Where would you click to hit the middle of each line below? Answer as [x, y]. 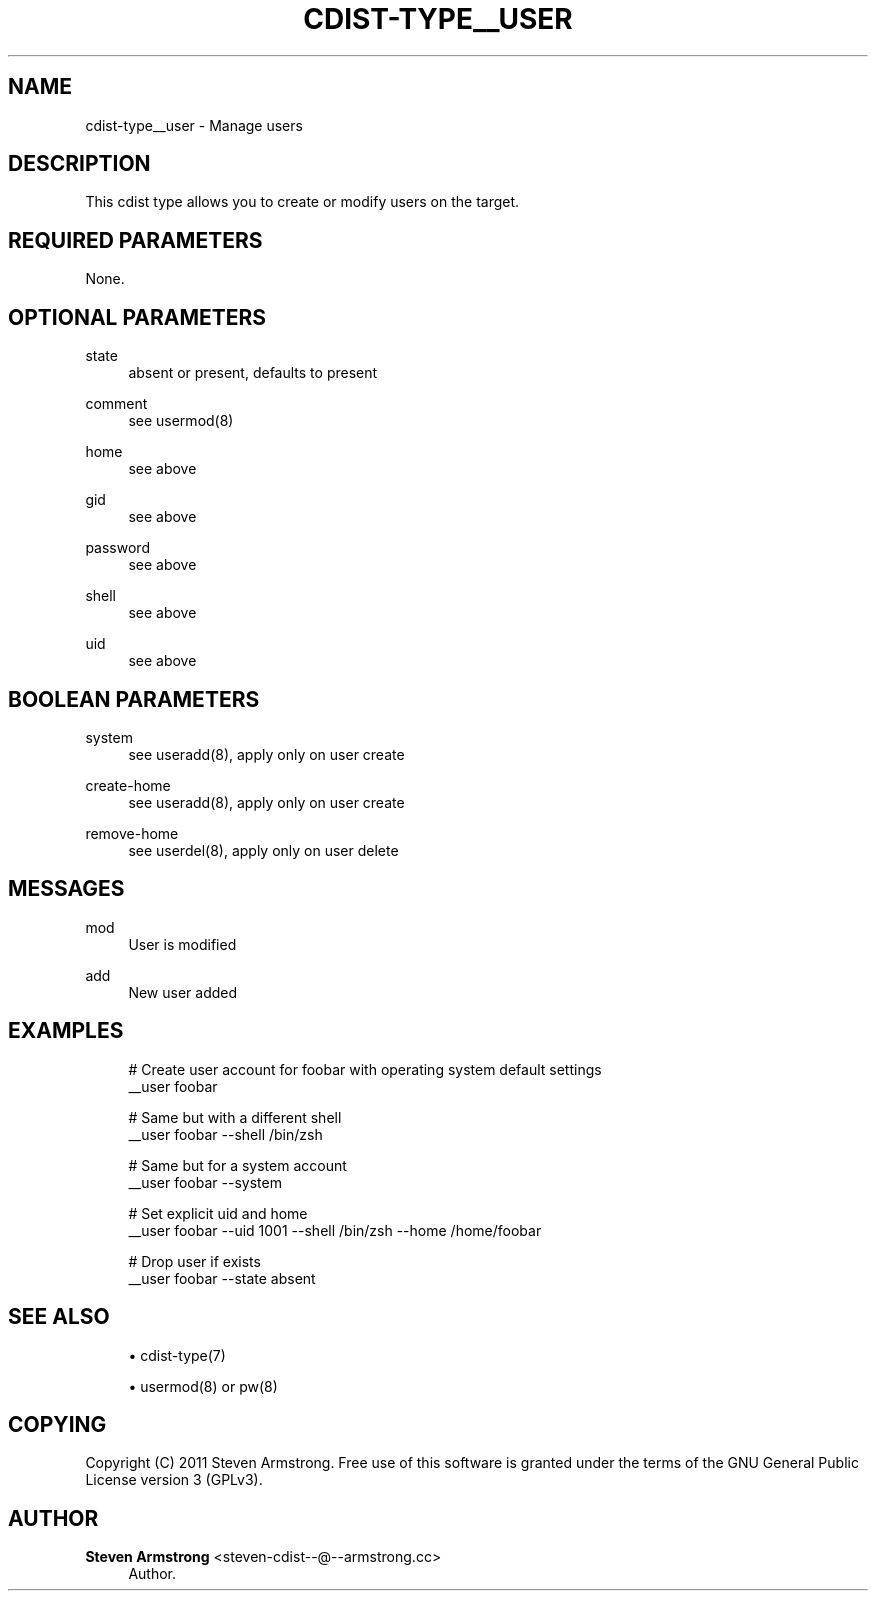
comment [116, 404]
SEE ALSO [59, 1317]
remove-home [132, 833]
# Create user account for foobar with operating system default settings [365, 1069]
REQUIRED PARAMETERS [135, 240]
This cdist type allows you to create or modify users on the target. [302, 202]
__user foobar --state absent [222, 1278]
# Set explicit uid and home [218, 1213]
